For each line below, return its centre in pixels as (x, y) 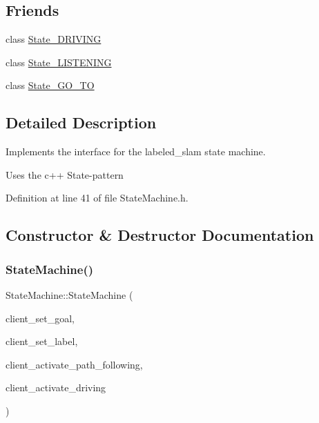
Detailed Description (81, 122)
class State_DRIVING (54, 39)
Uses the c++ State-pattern (65, 174)
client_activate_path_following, (74, 364)
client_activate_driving (56, 387)
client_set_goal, (40, 318)
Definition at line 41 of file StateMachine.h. (97, 198)
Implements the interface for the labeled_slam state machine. (136, 151)
